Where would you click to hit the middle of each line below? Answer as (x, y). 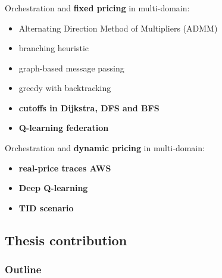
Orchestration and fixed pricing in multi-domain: (97, 7)
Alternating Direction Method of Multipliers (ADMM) (118, 28)
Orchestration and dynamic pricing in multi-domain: (105, 148)
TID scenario (46, 207)
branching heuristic (54, 48)
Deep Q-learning (53, 188)
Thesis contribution (66, 240)
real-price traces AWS (65, 168)
